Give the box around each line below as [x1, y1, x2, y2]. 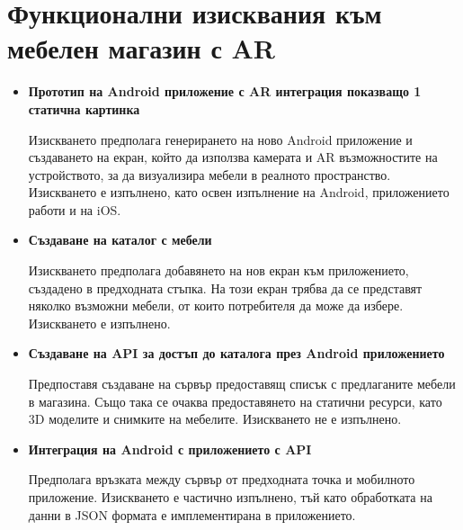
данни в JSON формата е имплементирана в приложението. [28, 505, 356, 524]
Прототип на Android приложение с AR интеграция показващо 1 [28, 82, 422, 101]
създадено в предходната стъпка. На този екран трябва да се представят [28, 278, 423, 297]
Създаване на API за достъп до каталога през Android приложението [28, 344, 445, 363]
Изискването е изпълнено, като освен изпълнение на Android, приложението [28, 183, 450, 202]
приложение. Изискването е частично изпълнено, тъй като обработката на [28, 488, 432, 506]
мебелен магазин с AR [7, 30, 276, 67]
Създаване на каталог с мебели [28, 230, 212, 249]
